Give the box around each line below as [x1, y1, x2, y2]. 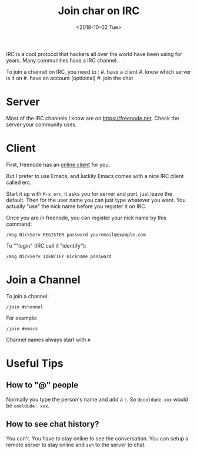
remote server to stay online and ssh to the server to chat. [6, 441, 146, 448]
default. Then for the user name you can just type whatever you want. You [6, 196, 186, 203]
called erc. [6, 179, 32, 186]
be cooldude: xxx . [6, 402, 50, 409]
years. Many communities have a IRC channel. [6, 57, 118, 64]
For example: [6, 314, 38, 321]
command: [6, 220, 32, 228]
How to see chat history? [6, 419, 99, 429]
